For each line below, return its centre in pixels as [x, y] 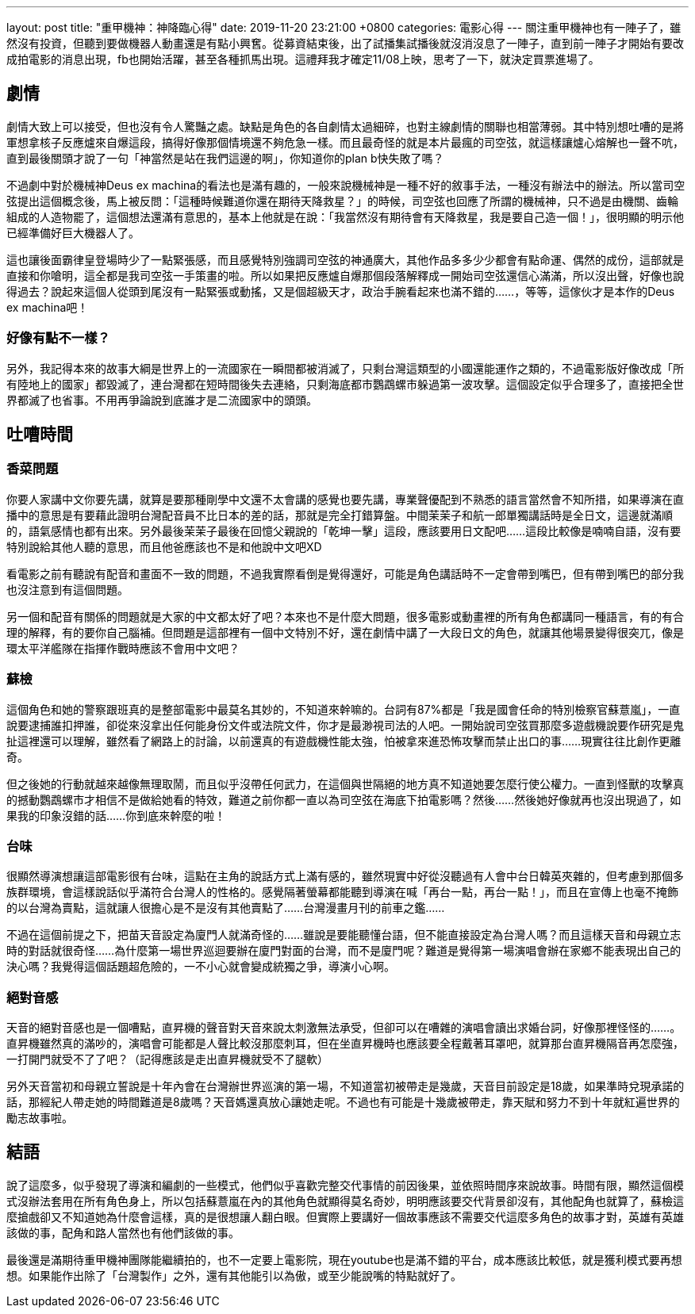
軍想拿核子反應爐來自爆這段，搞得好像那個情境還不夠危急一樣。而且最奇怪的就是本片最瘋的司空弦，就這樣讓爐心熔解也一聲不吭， [345, 142]
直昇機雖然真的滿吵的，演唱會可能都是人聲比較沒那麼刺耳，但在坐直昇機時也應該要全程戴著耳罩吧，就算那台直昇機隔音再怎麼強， [345, 1044]
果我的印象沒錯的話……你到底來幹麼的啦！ [116, 815]
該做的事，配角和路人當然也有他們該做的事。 [123, 1232]
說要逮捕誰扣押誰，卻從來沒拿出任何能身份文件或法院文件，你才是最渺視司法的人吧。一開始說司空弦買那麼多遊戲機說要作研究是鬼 [345, 725]
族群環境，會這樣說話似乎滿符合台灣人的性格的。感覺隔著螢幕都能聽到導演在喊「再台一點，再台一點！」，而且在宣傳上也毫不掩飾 [342, 892]
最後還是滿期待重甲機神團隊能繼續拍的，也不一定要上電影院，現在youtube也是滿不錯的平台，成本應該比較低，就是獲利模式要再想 [344, 1259]
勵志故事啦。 [40, 1118]
